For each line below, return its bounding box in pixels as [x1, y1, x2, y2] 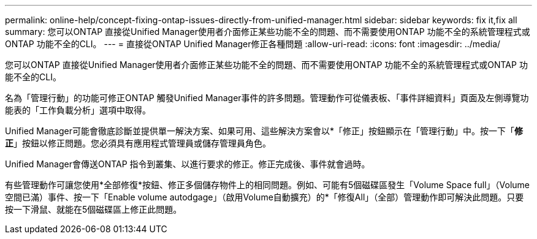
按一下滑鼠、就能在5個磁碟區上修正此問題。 [5, 204, 182, 214]
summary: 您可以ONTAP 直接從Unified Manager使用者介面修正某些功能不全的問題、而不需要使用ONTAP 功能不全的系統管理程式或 [5, 26, 530, 37]
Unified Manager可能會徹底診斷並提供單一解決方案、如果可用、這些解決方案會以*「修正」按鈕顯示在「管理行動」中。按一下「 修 [5, 126, 523, 136]
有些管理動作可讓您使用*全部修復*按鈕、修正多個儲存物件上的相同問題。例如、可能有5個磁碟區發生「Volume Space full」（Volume [5, 180, 530, 190]
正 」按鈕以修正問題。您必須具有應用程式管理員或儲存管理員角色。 [5, 138, 271, 148]
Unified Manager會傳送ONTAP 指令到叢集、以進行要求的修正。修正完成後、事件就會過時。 [5, 159, 370, 169]
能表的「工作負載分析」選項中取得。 [5, 105, 151, 115]
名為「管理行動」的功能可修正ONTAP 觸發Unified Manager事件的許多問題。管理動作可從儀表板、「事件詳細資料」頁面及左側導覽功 [5, 93, 529, 103]
